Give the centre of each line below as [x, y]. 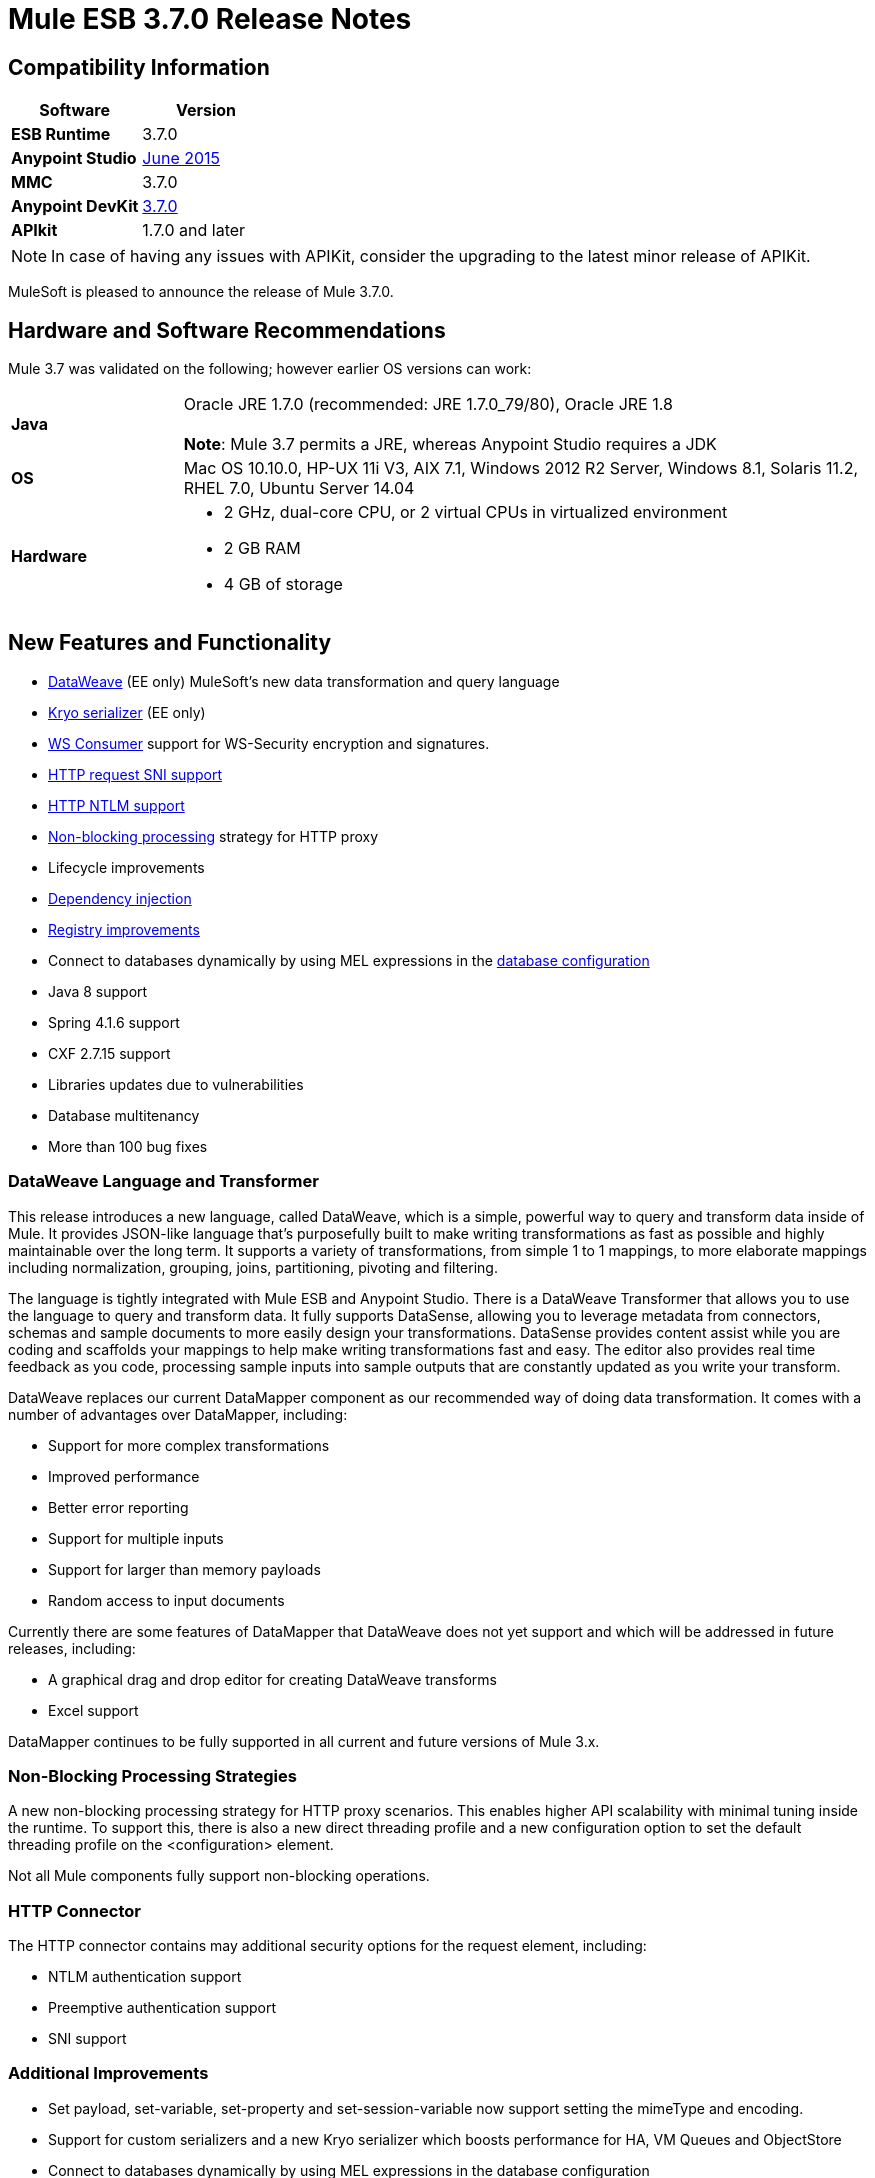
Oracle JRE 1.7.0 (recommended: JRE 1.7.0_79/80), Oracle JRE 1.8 [428, 404]
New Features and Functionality [170, 643]
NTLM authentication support [145, 1977]
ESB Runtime [61, 134]
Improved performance [124, 1476]
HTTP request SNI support [135, 774]
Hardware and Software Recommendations [227, 330]
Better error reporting [118, 1507]
